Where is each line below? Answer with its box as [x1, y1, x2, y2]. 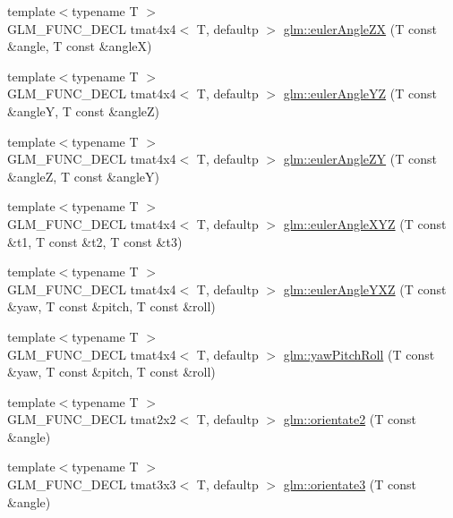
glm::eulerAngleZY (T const [283, 149, 437, 168]
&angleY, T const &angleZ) [7, 101, 160, 120]
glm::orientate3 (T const [283, 475, 416, 494]
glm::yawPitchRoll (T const [283, 344, 435, 363]
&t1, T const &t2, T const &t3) [7, 232, 183, 251]
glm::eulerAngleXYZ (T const [283, 214, 447, 233]
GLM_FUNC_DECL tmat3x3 [7, 475, 176, 494]
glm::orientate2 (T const [283, 410, 416, 429]
